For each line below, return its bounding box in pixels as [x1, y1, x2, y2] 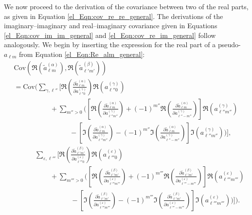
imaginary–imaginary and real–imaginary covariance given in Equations [4, 20, 217, 31]
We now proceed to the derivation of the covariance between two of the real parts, [4, 1, 249, 11]
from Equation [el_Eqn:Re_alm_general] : [19, 49, 145, 59]
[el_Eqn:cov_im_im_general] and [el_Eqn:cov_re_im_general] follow [4, 30, 216, 40]
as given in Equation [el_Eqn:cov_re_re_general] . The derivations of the [4, 11, 223, 21]
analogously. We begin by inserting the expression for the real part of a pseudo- [4, 39, 241, 50]
